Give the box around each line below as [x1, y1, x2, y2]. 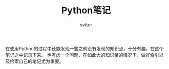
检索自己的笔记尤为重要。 [9, 58, 64, 64]
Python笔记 [61, 5, 111, 16]
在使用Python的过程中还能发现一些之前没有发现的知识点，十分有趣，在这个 [5, 45, 164, 51]
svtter [80, 21, 92, 28]
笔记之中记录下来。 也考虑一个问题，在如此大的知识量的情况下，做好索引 [5, 52, 159, 58]
